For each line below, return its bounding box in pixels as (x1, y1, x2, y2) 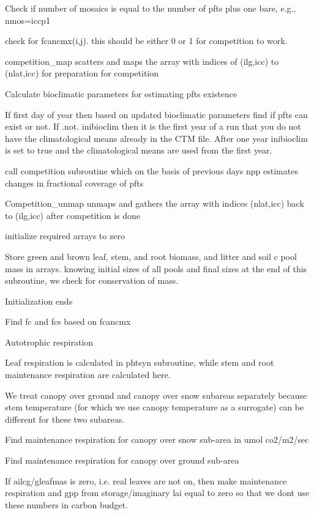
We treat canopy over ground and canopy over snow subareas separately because (5, 388, 307, 401)
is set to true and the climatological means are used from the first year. (5, 144, 272, 157)
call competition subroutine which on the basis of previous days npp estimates (5, 164, 298, 177)
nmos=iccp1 (5, 13, 50, 26)
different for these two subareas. (5, 412, 125, 425)
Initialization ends (5, 294, 73, 307)
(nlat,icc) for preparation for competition (5, 67, 159, 80)
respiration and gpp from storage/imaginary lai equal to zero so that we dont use (5, 486, 310, 499)
